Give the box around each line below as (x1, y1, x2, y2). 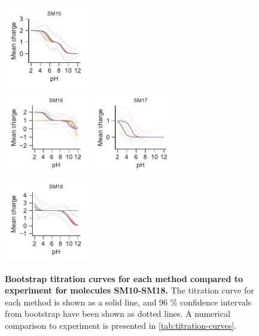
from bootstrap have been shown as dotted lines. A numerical (5, 307, 230, 320)
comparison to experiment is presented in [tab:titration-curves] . (5, 319, 237, 331)
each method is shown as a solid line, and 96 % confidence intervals (5, 295, 252, 308)
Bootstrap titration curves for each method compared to (5, 272, 243, 284)
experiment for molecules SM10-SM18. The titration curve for (5, 284, 254, 296)
